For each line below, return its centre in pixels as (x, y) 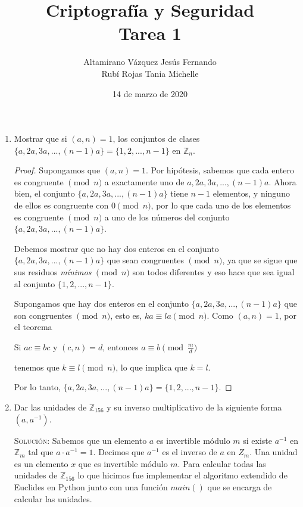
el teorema (33, 327)
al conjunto (35, 283)
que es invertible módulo (123, 463)
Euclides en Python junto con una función (91, 486)
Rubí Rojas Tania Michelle (150, 73)
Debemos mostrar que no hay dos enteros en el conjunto (116, 248)
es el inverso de (190, 452)
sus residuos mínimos (53, 272)
